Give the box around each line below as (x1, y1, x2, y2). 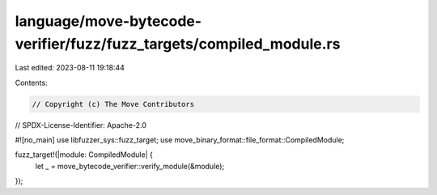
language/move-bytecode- (15, 12, 202, 30)
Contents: (15, 78, 48, 87)
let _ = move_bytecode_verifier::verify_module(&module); (35, 161, 225, 171)
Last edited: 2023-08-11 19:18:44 (15, 63, 125, 73)
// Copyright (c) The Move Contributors (32, 100, 194, 108)
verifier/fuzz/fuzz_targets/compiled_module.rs (15, 35, 341, 53)
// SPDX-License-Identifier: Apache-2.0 (15, 120, 147, 129)
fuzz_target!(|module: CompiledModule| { (15, 150, 153, 159)
